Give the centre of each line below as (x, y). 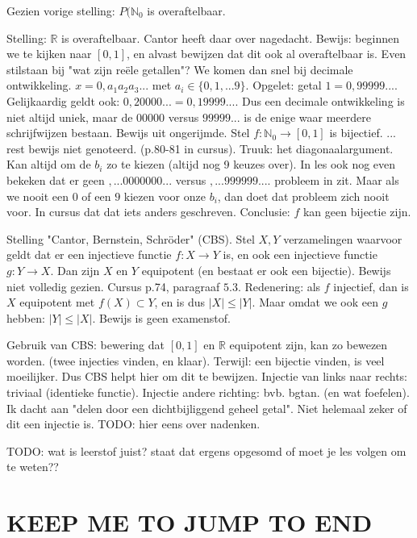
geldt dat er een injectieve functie (89, 254)
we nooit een (38, 196)
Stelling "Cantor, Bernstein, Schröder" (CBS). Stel (131, 238)
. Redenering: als (279, 286)
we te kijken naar (49, 54)
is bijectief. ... (363, 133)
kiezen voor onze (165, 196)
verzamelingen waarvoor (343, 238)
